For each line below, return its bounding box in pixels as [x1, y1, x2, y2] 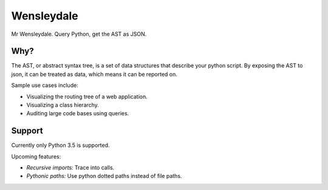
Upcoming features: [11, 152, 61, 160]
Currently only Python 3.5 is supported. [11, 141, 110, 149]
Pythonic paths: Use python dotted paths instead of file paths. [26, 172, 182, 180]
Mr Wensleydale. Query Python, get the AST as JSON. [11, 30, 147, 38]
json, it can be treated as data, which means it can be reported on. [11, 70, 177, 78]
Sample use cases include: [11, 82, 78, 89]
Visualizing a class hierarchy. [26, 101, 100, 109]
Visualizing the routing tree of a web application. [26, 93, 148, 100]
